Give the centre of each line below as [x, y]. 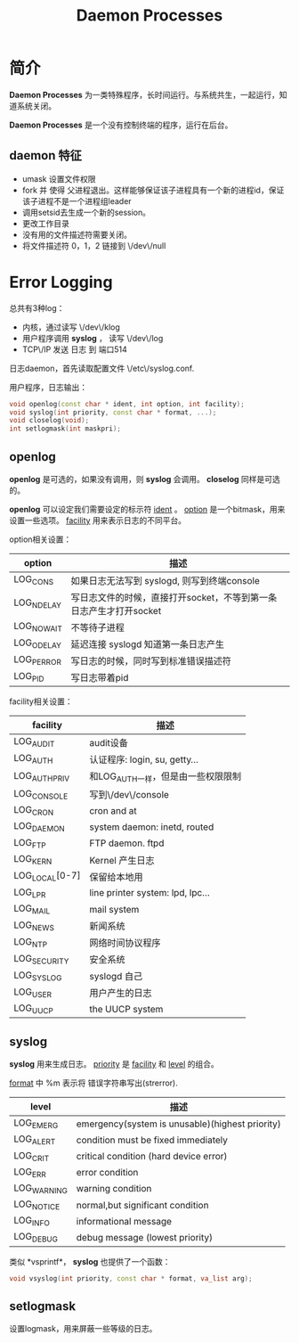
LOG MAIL [32, 909]
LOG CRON [34, 811]
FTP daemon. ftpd [126, 843]
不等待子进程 [97, 627]
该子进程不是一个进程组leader [77, 201]
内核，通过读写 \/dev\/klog [71, 327]
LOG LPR [30, 893]
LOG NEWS [34, 925]
